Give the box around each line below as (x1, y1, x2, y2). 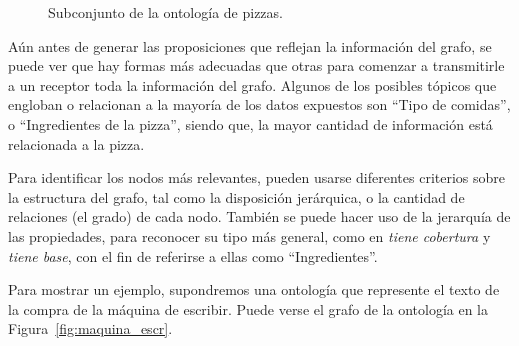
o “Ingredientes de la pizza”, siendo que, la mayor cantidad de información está (8, 113, 493, 134)
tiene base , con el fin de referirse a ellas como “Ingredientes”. (8, 245, 378, 266)
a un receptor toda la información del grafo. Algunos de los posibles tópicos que (8, 74, 497, 95)
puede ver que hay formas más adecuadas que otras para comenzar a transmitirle (8, 55, 505, 76)
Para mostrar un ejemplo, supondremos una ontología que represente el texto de (8, 279, 500, 300)
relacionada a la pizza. (8, 133, 145, 154)
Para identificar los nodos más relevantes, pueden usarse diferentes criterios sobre (8, 167, 505, 188)
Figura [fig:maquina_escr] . (8, 318, 173, 339)
